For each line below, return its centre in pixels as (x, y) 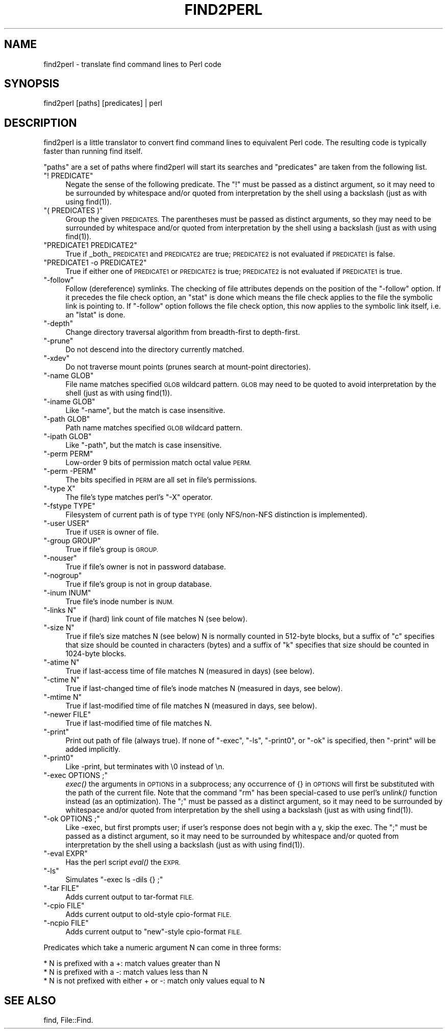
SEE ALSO (30, 1000)
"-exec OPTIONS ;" (76, 775)
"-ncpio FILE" (66, 923)
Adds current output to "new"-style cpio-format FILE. (154, 932)
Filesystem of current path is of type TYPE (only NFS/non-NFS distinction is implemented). (216, 515)
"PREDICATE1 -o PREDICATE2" (95, 263)
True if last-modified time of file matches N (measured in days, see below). (191, 706)
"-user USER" (66, 523)
